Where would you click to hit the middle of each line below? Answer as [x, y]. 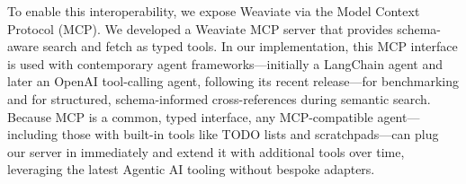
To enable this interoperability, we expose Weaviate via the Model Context [214, 11]
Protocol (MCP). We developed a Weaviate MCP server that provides [200, 28]
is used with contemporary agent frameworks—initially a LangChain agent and [225, 63]
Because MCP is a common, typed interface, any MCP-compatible [190, 116]
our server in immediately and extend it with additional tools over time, [206, 151]
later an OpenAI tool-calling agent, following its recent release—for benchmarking [233, 81]
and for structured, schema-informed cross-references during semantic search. [219, 98]
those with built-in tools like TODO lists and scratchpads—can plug [250, 134]
